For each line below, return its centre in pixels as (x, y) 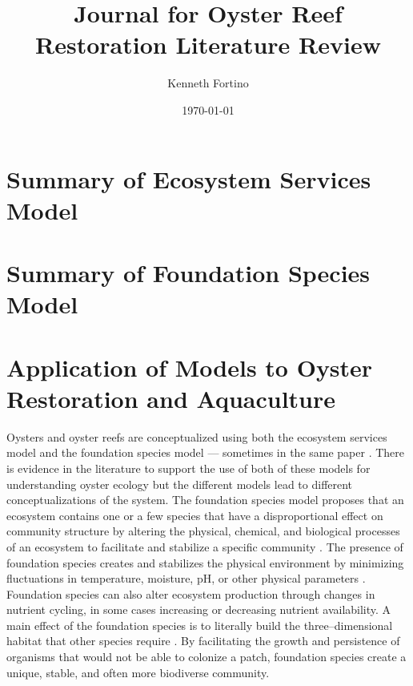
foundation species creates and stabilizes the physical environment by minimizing (205, 562)
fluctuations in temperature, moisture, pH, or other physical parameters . (186, 578)
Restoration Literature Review (208, 44)
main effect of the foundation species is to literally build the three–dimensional (200, 625)
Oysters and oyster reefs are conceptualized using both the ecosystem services (197, 436)
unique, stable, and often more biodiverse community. (138, 672)
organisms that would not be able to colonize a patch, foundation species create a (206, 657)
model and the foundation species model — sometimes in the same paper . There (206, 452)
